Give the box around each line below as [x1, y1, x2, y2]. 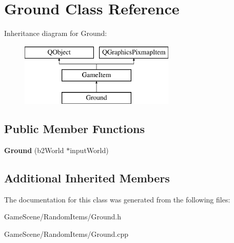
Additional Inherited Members [4, 170, 170, 185]
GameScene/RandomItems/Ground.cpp [4, 228, 129, 239]
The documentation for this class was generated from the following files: [4, 194, 230, 204]
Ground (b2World [4, 144, 64, 155]
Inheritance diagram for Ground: [4, 28, 107, 39]
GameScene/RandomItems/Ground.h [4, 211, 122, 222]
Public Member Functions [4, 121, 145, 137]
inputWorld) [70, 144, 109, 155]
